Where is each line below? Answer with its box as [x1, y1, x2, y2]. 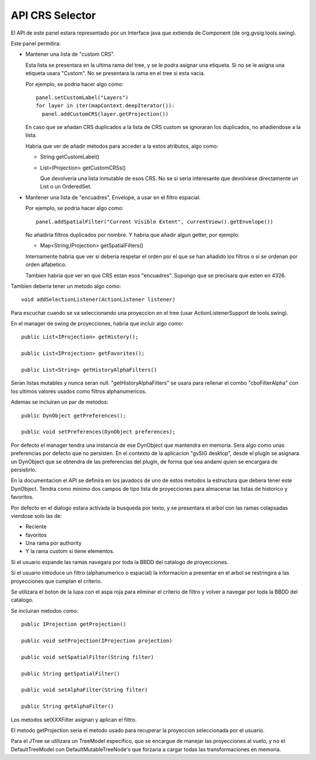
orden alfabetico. [25, 261, 67, 268]
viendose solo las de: [11, 512, 63, 519]
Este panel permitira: [11, 40, 61, 47]
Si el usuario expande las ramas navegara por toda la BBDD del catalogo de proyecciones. [11, 558, 229, 565]
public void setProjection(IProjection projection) [21, 637, 173, 644]
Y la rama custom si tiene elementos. [25, 548, 115, 555]
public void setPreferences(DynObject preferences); [21, 429, 176, 435]
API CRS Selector [11, 9, 96, 22]
